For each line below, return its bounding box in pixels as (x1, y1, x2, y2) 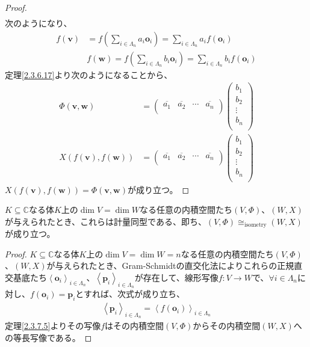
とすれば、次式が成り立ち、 (75, 287, 185, 300)
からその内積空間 (193, 319, 261, 332)
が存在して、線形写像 (134, 271, 219, 284)
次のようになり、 (5, 17, 72, 29)
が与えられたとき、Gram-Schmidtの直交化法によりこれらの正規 (46, 259, 294, 272)
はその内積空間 (105, 319, 164, 332)
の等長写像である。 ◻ (5, 331, 92, 343)
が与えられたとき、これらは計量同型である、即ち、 (5, 215, 206, 227)
